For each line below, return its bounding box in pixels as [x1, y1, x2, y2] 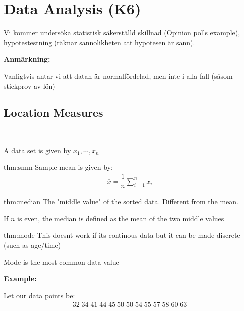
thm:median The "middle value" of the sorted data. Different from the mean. [4, 196, 238, 207]
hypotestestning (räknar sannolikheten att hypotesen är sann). [4, 37, 195, 47]
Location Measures [4, 105, 103, 120]
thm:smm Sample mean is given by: [4, 162, 113, 172]
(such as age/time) [4, 239, 61, 250]
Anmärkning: [4, 54, 50, 64]
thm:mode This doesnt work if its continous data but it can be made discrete [4, 230, 240, 240]
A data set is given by [4, 145, 71, 155]
